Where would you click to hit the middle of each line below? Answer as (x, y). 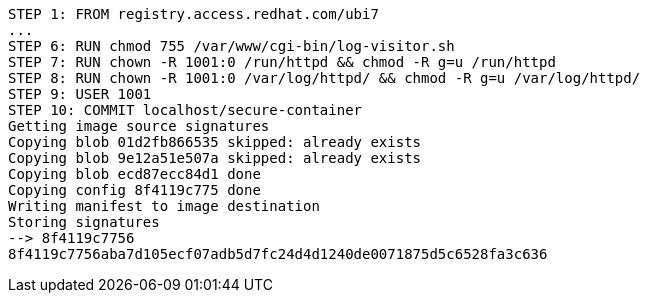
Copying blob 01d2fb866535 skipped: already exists (215, 142)
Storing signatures (84, 222)
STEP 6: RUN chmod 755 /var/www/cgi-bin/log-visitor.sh (231, 46)
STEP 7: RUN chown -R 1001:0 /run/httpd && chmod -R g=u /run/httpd (282, 62)
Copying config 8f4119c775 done (134, 190)
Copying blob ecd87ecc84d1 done (134, 174)
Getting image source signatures (139, 126)
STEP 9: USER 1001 (80, 94)
